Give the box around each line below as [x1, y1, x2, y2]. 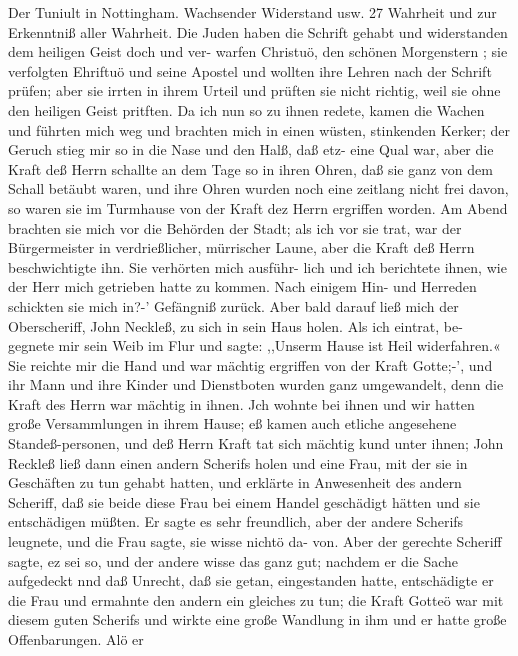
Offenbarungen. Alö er [8, 629, 144, 649]
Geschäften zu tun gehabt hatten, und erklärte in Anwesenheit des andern [8, 472, 462, 493]
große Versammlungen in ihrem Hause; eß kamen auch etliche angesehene [8, 413, 457, 434]
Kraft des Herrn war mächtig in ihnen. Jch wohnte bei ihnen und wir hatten [8, 393, 475, 414]
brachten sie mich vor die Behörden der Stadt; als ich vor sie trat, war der [8, 217, 462, 238]
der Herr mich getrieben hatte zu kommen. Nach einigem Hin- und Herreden [8, 276, 477, 297]
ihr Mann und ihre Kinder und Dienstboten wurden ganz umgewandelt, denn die [8, 374, 504, 395]
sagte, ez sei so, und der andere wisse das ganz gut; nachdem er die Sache [8, 550, 459, 571]
